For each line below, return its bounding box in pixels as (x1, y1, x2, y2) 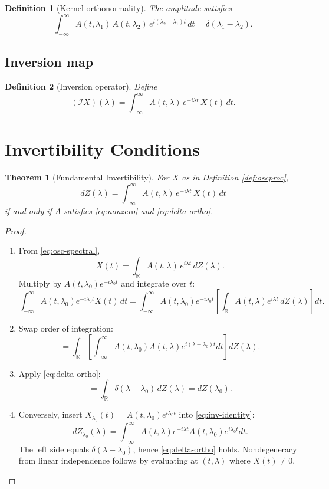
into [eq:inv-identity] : (179, 408, 255, 421)
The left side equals (18, 442, 89, 455)
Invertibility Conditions (5, 137, 200, 161)
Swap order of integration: (18, 322, 113, 334)
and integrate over (121, 277, 187, 289)
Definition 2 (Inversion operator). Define (5, 80, 157, 93)
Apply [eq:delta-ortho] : (18, 367, 101, 379)
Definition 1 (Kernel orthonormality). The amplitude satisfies (5, 2, 232, 14)
